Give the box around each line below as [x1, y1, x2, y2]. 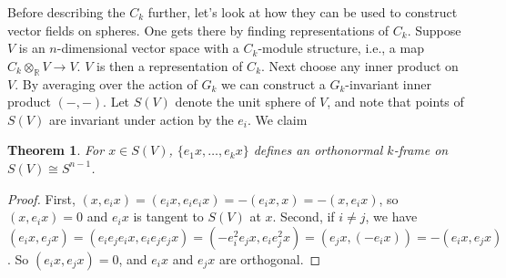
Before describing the [7, 3, 126, 21]
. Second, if [272, 207, 335, 226]
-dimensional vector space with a [56, 38, 239, 57]
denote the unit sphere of [175, 92, 316, 111]
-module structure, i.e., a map [258, 38, 424, 57]
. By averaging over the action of [15, 74, 197, 93]
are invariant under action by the [48, 109, 234, 129]
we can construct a [220, 74, 326, 93]
